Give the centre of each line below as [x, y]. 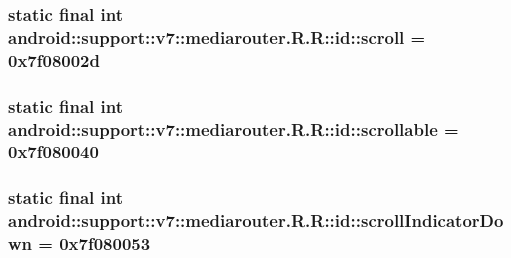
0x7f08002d [54, 59]
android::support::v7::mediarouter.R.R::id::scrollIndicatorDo [256, 220]
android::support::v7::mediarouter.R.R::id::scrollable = [233, 128]
